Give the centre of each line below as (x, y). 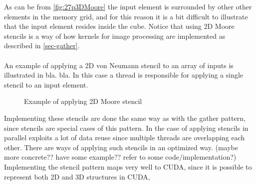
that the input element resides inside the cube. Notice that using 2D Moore (119, 26)
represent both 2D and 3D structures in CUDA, (77, 176)
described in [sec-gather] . (42, 46)
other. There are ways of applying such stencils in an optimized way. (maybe (121, 147)
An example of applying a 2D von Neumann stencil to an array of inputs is (119, 65)
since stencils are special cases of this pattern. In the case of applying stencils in (126, 128)
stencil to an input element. (46, 84)
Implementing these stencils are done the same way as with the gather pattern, (125, 118)
